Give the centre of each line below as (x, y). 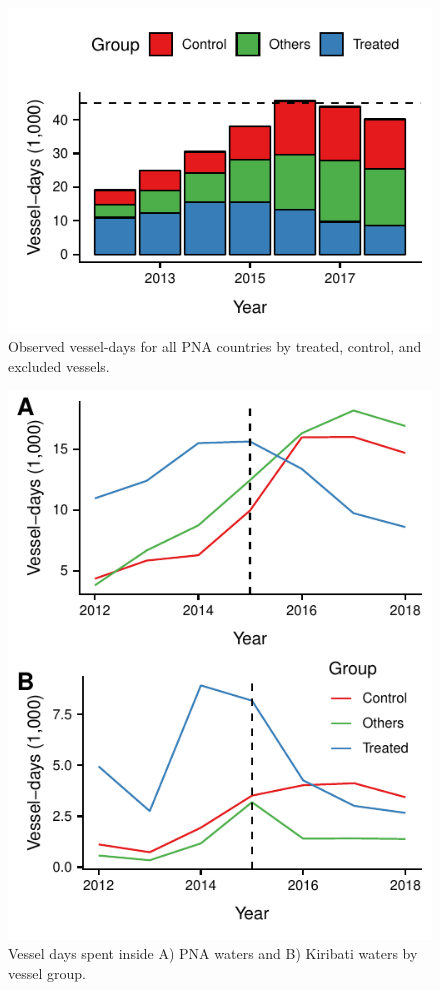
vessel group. (47, 972)
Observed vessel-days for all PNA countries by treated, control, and (215, 346)
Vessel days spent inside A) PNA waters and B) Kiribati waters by (213, 953)
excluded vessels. (59, 366)
